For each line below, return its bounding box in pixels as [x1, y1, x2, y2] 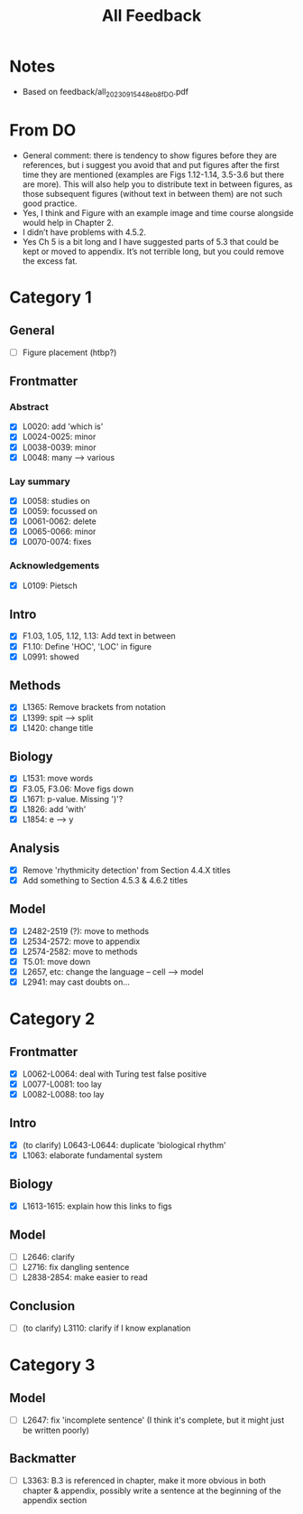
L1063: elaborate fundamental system [22, 1149, 163, 1161]
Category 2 [9, 1009, 96, 1030]
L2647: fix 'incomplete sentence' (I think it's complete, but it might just [22, 1415, 285, 1425]
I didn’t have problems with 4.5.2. [22, 227, 147, 238]
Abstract [9, 401, 50, 414]
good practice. [22, 198, 78, 209]
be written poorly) [22, 1425, 90, 1435]
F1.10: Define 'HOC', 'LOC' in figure [22, 640, 151, 651]
